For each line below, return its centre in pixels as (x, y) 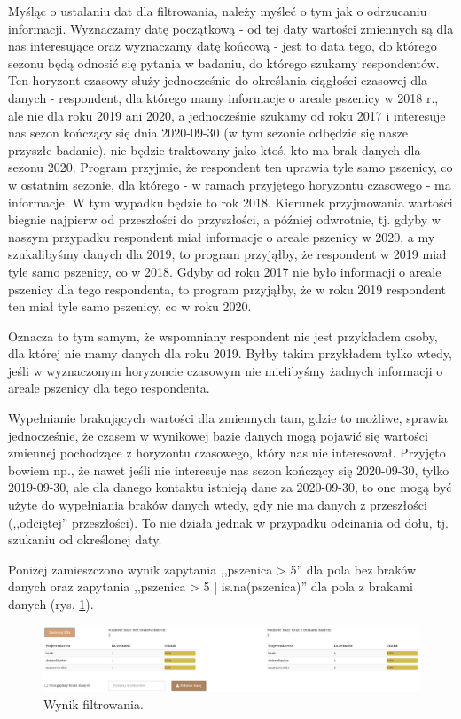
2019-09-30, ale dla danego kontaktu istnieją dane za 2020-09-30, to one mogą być (230, 487)
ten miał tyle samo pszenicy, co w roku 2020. (130, 306)
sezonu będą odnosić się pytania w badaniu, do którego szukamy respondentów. (224, 63)
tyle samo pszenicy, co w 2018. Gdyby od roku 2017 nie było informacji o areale (225, 271)
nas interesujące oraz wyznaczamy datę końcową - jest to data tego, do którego (223, 46)
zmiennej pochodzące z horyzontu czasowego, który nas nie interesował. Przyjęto (227, 453)
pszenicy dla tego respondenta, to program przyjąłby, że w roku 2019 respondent (227, 289)
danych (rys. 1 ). (51, 604)
